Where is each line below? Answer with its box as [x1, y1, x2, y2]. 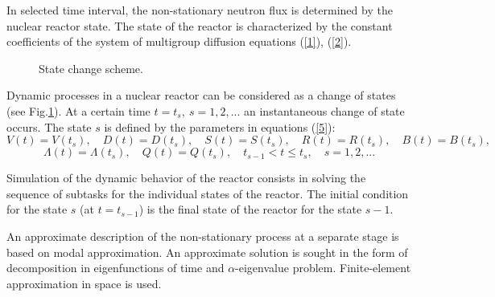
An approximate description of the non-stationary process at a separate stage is [6, 227, 399, 244]
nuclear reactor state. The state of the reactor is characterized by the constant [6, 17, 393, 34]
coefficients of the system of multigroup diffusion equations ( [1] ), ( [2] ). [6, 33, 352, 50]
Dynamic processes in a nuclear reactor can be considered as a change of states [6, 87, 396, 104]
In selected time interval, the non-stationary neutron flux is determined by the [6, 2, 393, 18]
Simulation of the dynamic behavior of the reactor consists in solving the [6, 169, 366, 186]
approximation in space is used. [6, 275, 162, 291]
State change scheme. [39, 59, 143, 76]
